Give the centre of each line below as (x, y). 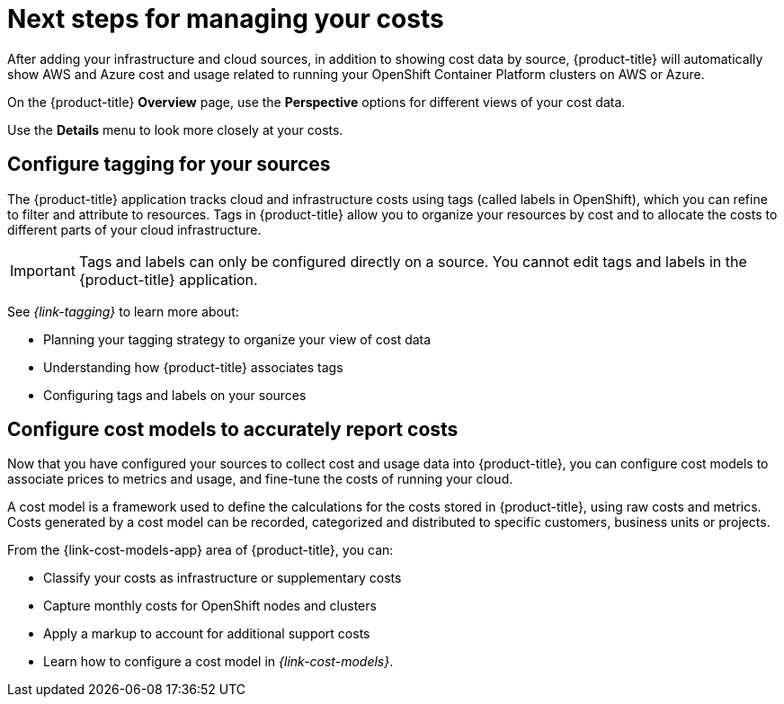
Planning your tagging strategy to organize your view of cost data (237, 339)
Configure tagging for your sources (169, 165)
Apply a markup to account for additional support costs (207, 634)
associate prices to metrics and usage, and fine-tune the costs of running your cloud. (260, 479)
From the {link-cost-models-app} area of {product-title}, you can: (200, 550)
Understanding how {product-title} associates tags (193, 367)
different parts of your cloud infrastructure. (134, 229)
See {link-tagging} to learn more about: (123, 311)
